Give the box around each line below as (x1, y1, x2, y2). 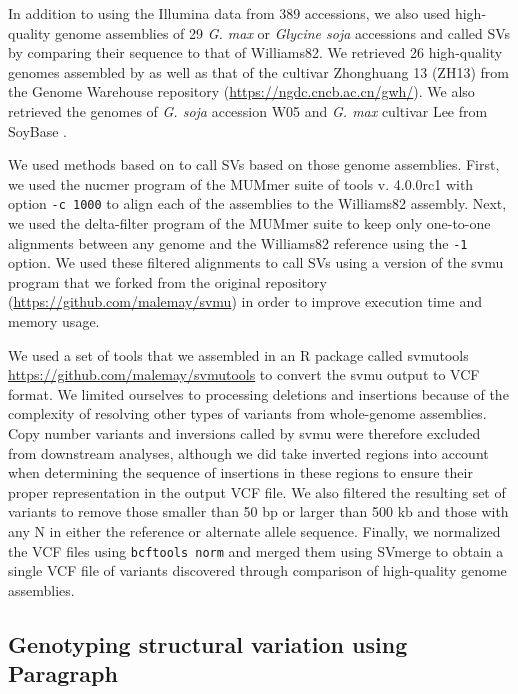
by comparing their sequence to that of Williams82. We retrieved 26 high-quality (8, 42, 503, 63)
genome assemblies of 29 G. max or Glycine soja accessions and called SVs (55, 22, 511, 43)
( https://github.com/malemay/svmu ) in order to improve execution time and (8, 291, 482, 312)
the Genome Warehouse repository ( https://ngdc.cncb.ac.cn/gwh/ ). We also (8, 81, 475, 102)
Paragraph (8, 658, 118, 689)
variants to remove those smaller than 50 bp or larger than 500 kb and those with (8, 501, 509, 522)
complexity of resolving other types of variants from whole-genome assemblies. (8, 403, 487, 424)
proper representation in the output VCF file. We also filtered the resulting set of (8, 481, 506, 502)
